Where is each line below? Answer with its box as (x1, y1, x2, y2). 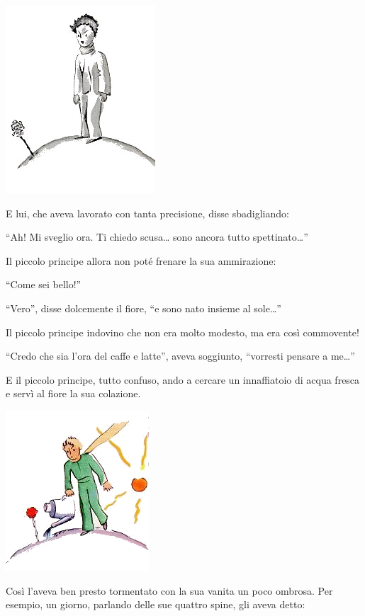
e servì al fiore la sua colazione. (6, 386, 141, 401)
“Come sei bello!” (6, 277, 82, 292)
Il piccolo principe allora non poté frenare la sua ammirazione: (6, 253, 276, 268)
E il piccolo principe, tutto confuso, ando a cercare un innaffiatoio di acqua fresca (6, 372, 360, 387)
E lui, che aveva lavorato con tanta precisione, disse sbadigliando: (6, 205, 289, 220)
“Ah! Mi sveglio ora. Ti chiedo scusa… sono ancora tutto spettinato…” (6, 229, 308, 244)
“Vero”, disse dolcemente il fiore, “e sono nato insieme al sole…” (6, 300, 281, 315)
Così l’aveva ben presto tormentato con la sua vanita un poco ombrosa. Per (6, 583, 333, 598)
